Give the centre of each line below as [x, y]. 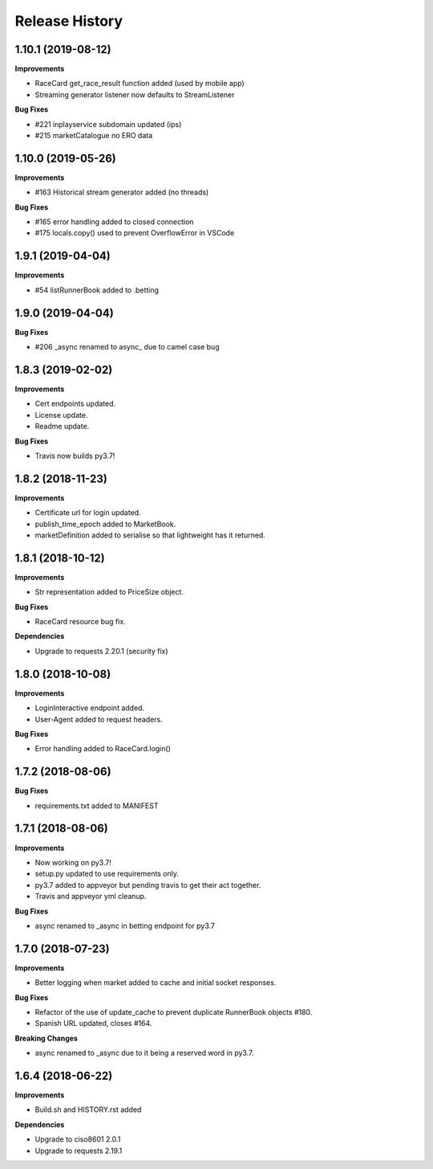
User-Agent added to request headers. [99, 719]
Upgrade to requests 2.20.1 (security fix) [101, 651]
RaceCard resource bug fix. [80, 622]
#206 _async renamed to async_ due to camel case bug [127, 347]
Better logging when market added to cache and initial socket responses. [156, 983]
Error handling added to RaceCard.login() [103, 749]
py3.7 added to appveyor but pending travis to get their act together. [148, 885]
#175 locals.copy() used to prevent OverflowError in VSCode [135, 233]
